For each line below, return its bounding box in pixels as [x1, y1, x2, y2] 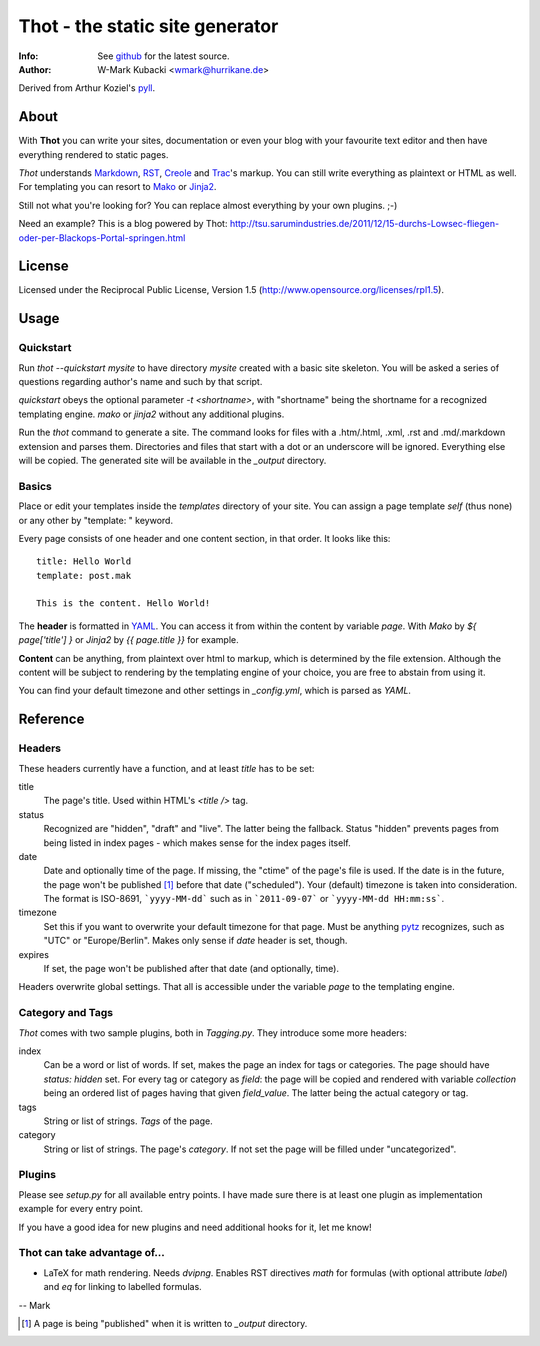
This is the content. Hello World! [36, 598, 211, 609]
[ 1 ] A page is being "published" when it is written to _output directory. [21, 1317, 308, 1329]
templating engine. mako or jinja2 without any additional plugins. [18, 408, 285, 420]
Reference [18, 711, 85, 728]
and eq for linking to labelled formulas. [43, 1281, 202, 1293]
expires [18, 948, 50, 960]
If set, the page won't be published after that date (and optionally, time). [43, 963, 340, 975]
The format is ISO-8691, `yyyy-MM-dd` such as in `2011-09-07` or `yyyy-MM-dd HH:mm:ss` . [43, 893, 445, 905]
